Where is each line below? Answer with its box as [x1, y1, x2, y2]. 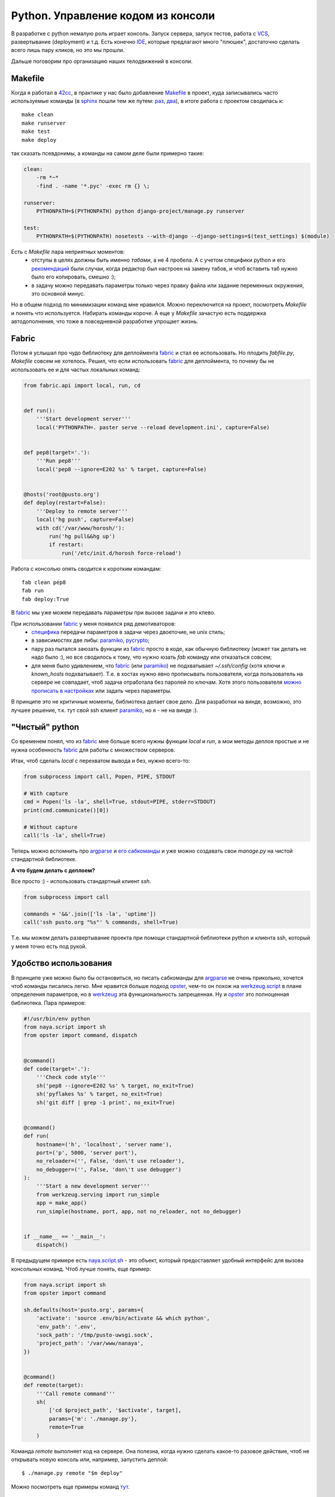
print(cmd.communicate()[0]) [23, 807, 109, 814]
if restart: [48, 541, 84, 548]
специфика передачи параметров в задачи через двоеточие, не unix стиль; [31, 629, 226, 635]
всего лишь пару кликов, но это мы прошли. [11, 47, 125, 54]
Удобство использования [11, 958, 112, 968]
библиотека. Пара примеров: [11, 999, 86, 1006]
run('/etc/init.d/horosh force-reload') [61, 550, 182, 556]
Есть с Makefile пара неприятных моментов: [11, 249, 125, 256]
